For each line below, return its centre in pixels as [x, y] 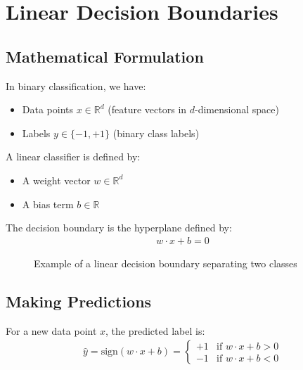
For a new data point [51, 330]
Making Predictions [79, 301]
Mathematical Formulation [105, 56]
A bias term [48, 204]
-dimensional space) [237, 109]
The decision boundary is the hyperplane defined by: [119, 228]
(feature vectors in [147, 109]
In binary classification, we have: [76, 85]
